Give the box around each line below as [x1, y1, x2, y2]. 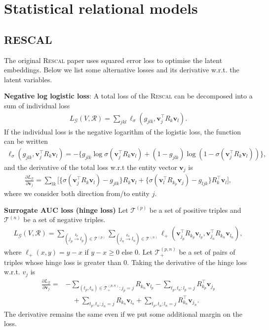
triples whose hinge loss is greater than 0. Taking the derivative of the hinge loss [4, 257, 247, 267]
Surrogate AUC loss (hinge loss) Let [4, 204, 128, 215]
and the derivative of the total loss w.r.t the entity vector [4, 162, 177, 172]
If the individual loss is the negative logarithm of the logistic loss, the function [4, 126, 241, 136]
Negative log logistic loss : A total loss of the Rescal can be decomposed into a [4, 91, 253, 101]
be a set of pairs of [179, 247, 235, 257]
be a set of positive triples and [149, 204, 241, 215]
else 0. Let [121, 247, 153, 257]
